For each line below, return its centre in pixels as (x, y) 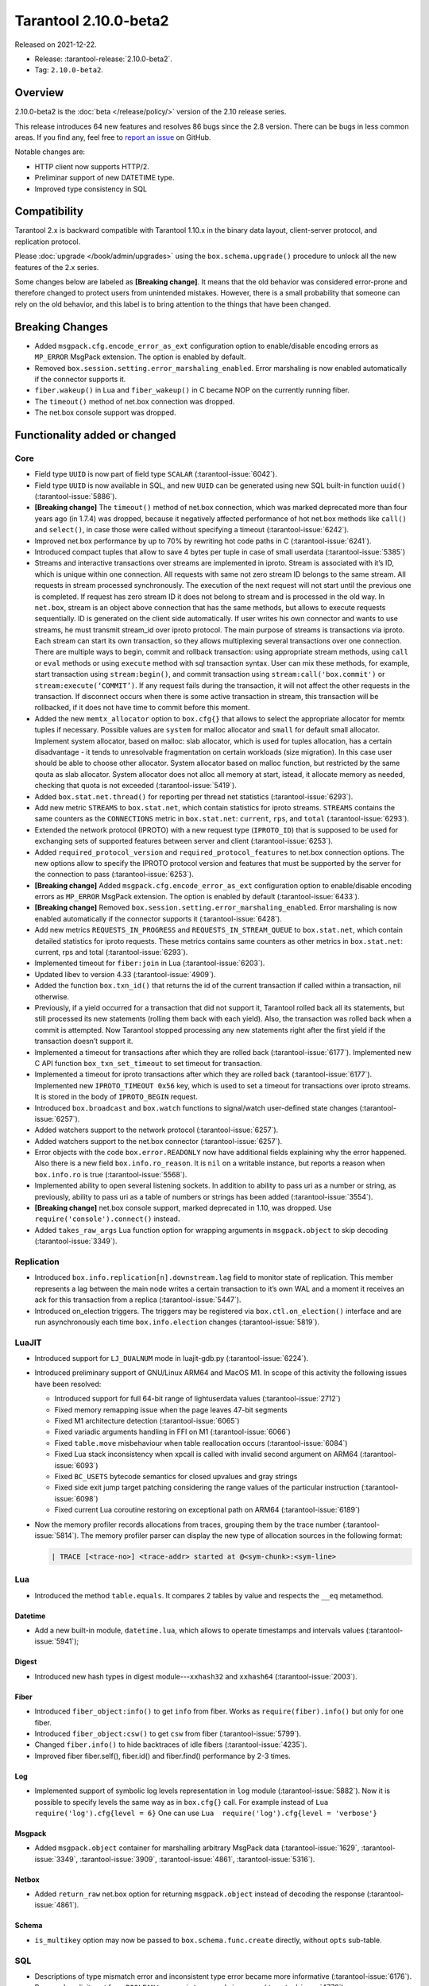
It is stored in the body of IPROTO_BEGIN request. (116, 1097)
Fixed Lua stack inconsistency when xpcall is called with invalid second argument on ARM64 (206, 1455)
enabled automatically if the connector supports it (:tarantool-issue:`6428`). (158, 918)
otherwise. (52, 996)
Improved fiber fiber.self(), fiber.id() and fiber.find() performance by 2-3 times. (163, 1756)
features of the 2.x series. (57, 267)
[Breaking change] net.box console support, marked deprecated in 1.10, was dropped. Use (183, 1208)
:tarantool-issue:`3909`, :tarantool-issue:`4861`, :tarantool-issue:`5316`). (197, 1859)
